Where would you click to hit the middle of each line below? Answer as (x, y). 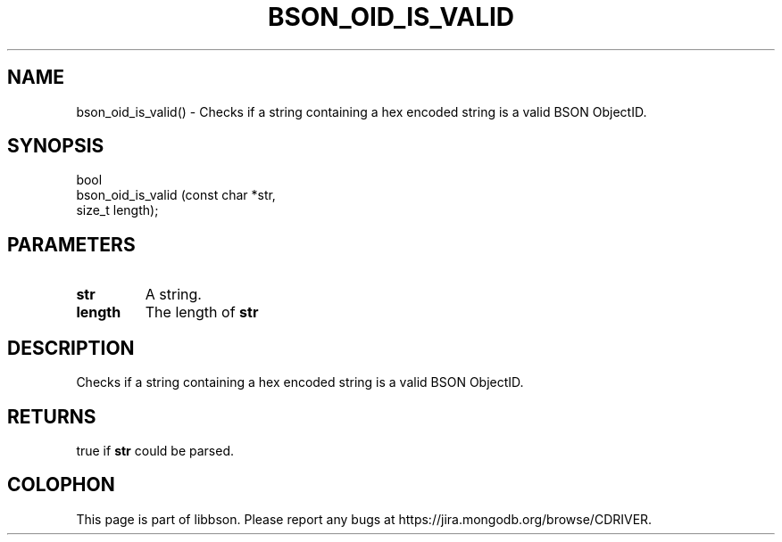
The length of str (202, 312)
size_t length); (117, 210)
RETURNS (52, 416)
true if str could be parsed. (155, 450)
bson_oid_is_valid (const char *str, (176, 195)
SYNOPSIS (56, 146)
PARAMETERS (71, 244)
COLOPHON (61, 485)
